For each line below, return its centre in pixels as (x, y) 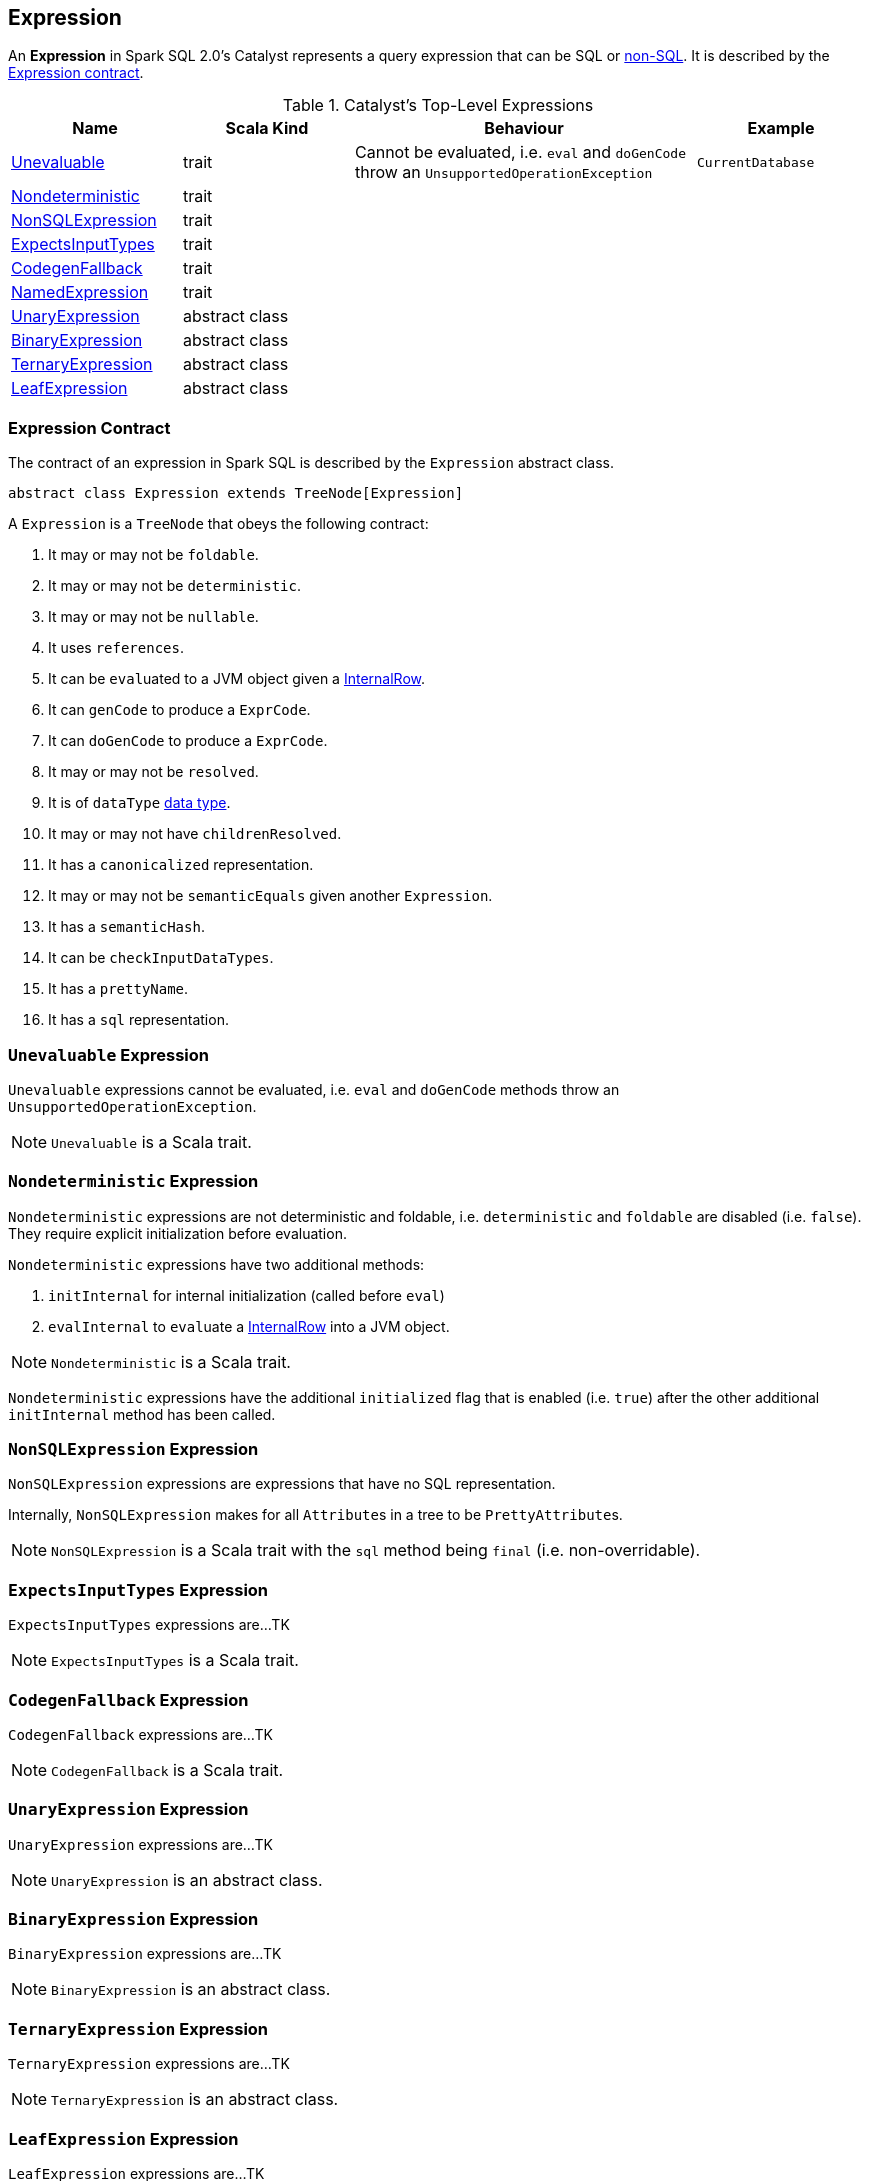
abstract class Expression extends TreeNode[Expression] (236, 493)
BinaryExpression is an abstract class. (191, 1989)
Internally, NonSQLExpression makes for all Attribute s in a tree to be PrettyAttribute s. (315, 1515)
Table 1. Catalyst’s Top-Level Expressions (438, 105)
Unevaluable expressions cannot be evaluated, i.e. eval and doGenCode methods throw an (314, 1089)
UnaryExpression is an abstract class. (187, 1879)
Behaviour (524, 128)
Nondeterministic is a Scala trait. (171, 1361)
